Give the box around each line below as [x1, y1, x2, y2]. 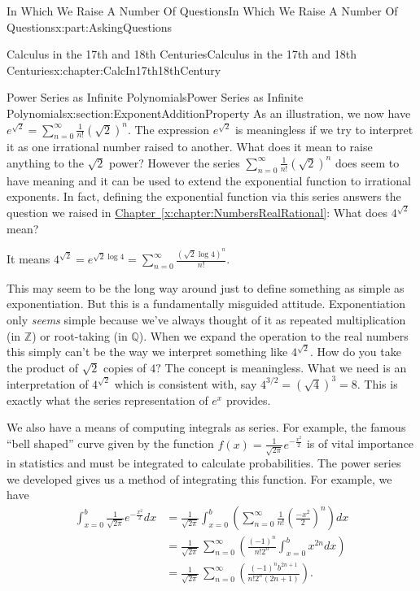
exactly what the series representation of [7, 391, 208, 408]
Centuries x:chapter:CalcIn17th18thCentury [7, 61, 221, 78]
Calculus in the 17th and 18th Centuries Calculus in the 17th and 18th [7, 46, 357, 63]
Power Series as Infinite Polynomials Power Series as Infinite [7, 89, 304, 106]
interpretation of [7, 375, 89, 392]
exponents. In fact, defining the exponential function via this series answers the [7, 188, 401, 205]
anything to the [7, 154, 84, 171]
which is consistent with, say [114, 375, 257, 392]
